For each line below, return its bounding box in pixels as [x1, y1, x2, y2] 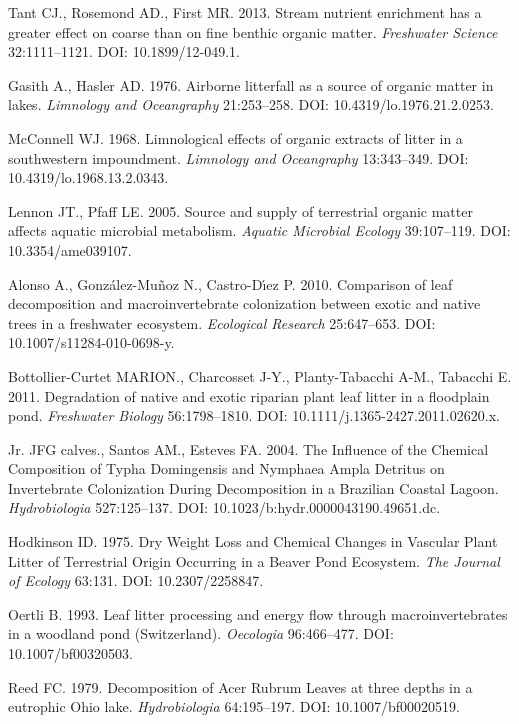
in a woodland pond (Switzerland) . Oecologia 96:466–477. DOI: [8, 623, 394, 644]
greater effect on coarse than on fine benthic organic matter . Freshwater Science [8, 21, 498, 42]
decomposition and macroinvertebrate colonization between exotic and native [8, 293, 481, 314]
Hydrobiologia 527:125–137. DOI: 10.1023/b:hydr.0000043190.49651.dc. [8, 497, 441, 518]
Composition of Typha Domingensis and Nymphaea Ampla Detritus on [8, 458, 445, 479]
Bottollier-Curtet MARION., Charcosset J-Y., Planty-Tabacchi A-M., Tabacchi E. [8, 365, 512, 386]
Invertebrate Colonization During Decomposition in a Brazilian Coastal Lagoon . [8, 477, 499, 498]
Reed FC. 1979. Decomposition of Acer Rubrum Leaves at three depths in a [8, 676, 473, 697]
